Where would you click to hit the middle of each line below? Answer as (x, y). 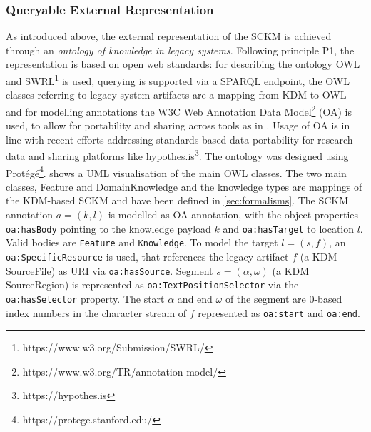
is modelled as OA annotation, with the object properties (233, 214)
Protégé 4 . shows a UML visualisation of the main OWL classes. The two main (176, 171)
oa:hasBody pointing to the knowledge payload (108, 228)
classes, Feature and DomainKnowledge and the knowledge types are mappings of (184, 186)
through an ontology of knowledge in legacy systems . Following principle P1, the (180, 50)
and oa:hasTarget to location (289, 228)
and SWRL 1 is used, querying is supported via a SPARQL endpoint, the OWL (178, 80)
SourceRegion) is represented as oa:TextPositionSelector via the (152, 285)
